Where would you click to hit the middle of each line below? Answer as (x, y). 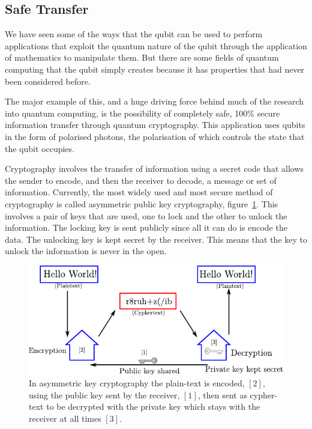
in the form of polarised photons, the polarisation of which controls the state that (155, 136)
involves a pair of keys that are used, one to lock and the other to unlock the (146, 215)
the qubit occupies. (40, 148)
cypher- (264, 394)
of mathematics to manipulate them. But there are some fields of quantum (142, 57)
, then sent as (222, 394)
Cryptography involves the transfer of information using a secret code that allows (154, 169)
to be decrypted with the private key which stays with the (153, 406)
